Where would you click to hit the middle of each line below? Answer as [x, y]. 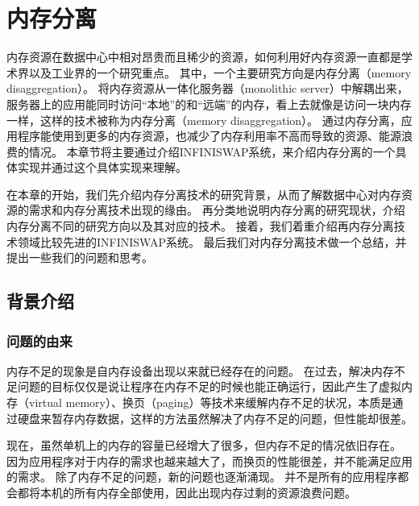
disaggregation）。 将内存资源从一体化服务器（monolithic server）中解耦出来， [207, 88]
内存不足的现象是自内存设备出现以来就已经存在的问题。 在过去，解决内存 [200, 370]
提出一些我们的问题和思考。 [80, 257]
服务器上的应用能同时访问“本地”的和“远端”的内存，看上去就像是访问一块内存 [209, 104]
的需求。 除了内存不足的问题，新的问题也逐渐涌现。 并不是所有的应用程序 [202, 477]
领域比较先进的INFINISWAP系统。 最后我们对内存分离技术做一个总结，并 [212, 241]
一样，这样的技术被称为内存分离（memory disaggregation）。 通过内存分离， [204, 120]
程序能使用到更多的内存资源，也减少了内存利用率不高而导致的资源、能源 [209, 136]
